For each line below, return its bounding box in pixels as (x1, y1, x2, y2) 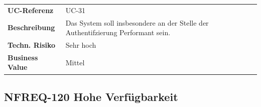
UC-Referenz (8, 5, 54, 15)
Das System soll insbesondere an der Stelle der (65, 17, 209, 28)
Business (8, 52, 38, 62)
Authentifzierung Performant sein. (65, 27, 171, 38)
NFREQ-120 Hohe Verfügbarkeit (4, 88, 178, 104)
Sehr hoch (65, 40, 96, 50)
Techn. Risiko (8, 40, 56, 50)
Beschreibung (8, 22, 55, 33)
